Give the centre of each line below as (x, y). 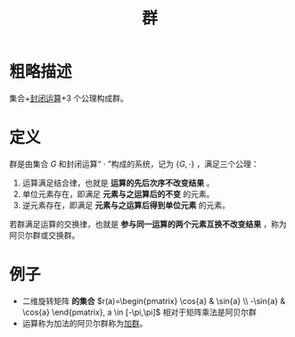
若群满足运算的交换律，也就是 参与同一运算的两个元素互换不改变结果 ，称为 (148, 224)
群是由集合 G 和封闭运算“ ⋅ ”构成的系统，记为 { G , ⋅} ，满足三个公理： (135, 164)
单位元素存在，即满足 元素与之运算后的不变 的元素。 (118, 193)
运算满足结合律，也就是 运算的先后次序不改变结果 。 (118, 183)
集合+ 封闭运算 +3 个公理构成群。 (69, 98)
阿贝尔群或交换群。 (45, 235)
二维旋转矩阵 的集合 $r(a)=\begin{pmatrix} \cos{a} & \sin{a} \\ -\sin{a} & (154, 300)
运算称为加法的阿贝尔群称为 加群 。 (85, 323)
